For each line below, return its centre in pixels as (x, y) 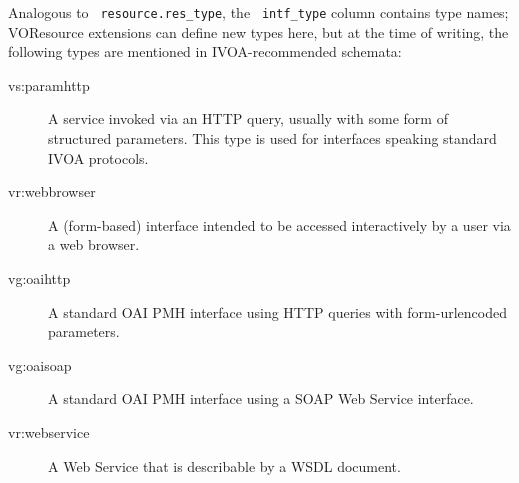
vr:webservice (49, 431)
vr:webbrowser (52, 191)
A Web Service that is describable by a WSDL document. (224, 465)
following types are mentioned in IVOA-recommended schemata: (205, 51)
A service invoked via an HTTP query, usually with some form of (248, 118)
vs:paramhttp (49, 84)
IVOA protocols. (98, 157)
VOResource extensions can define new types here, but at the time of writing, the (258, 31)
